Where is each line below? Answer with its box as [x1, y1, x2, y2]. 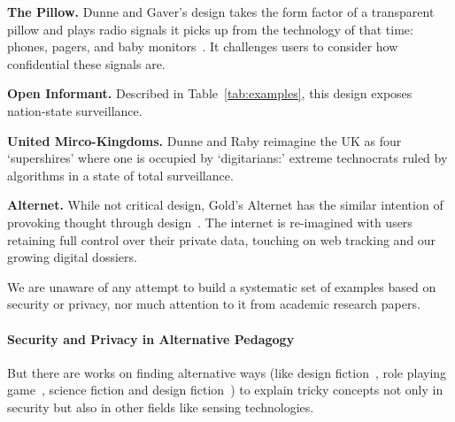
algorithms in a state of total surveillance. [7, 165, 234, 184]
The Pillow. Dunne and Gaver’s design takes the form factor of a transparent [7, 3, 435, 20]
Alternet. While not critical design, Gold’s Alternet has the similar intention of [7, 196, 443, 214]
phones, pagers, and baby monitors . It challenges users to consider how [7, 37, 398, 56]
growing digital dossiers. [7, 248, 137, 266]
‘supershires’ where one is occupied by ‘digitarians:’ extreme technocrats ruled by [7, 149, 448, 167]
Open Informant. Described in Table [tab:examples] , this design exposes [7, 84, 413, 103]
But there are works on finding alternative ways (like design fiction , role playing [7, 363, 447, 381]
